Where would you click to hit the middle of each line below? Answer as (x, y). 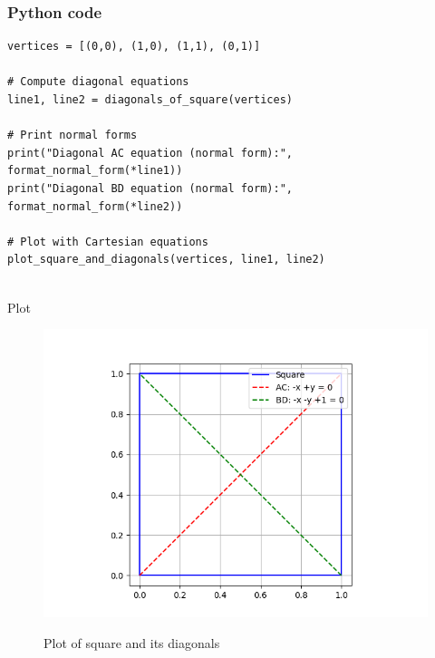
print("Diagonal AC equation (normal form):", (150, 153)
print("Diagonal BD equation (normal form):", (150, 188)
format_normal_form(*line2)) (95, 206)
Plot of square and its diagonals (132, 642)
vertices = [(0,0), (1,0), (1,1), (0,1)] (134, 47)
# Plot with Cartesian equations (108, 242)
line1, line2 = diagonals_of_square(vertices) (150, 100)
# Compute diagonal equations (98, 82)
